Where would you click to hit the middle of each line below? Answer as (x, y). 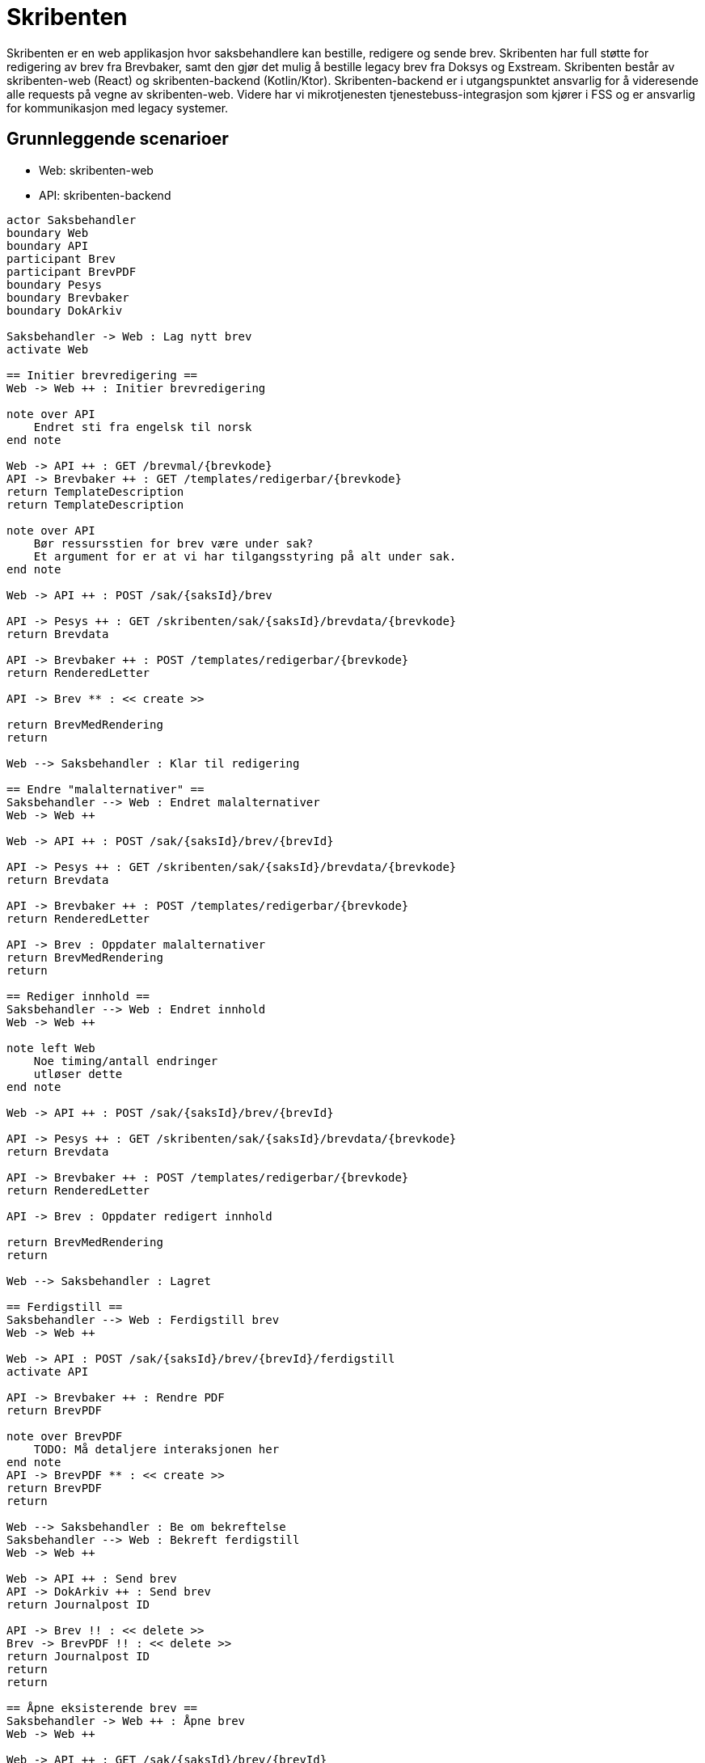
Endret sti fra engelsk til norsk (143, 427)
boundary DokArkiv (65, 310)
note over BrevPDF (65, 1436)
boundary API (48, 245)
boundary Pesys (55, 284)
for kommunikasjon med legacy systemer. (118, 108)
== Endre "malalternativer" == (106, 789)
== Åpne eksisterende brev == (102, 1708)
